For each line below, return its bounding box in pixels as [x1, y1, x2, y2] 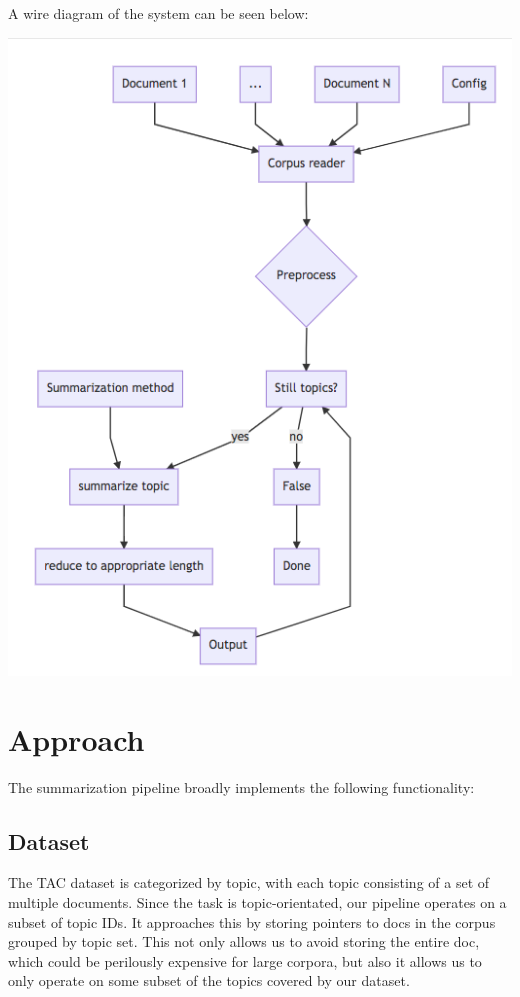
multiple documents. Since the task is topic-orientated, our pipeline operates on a [8, 891, 507, 912]
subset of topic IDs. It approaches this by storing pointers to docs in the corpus [8, 911, 496, 932]
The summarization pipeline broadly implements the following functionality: [8, 776, 475, 797]
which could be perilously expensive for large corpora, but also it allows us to [8, 950, 482, 971]
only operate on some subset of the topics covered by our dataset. [8, 970, 410, 991]
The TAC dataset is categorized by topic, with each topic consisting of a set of [8, 872, 490, 893]
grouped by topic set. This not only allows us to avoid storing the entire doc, [8, 931, 480, 952]
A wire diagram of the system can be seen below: [8, 3, 309, 23]
